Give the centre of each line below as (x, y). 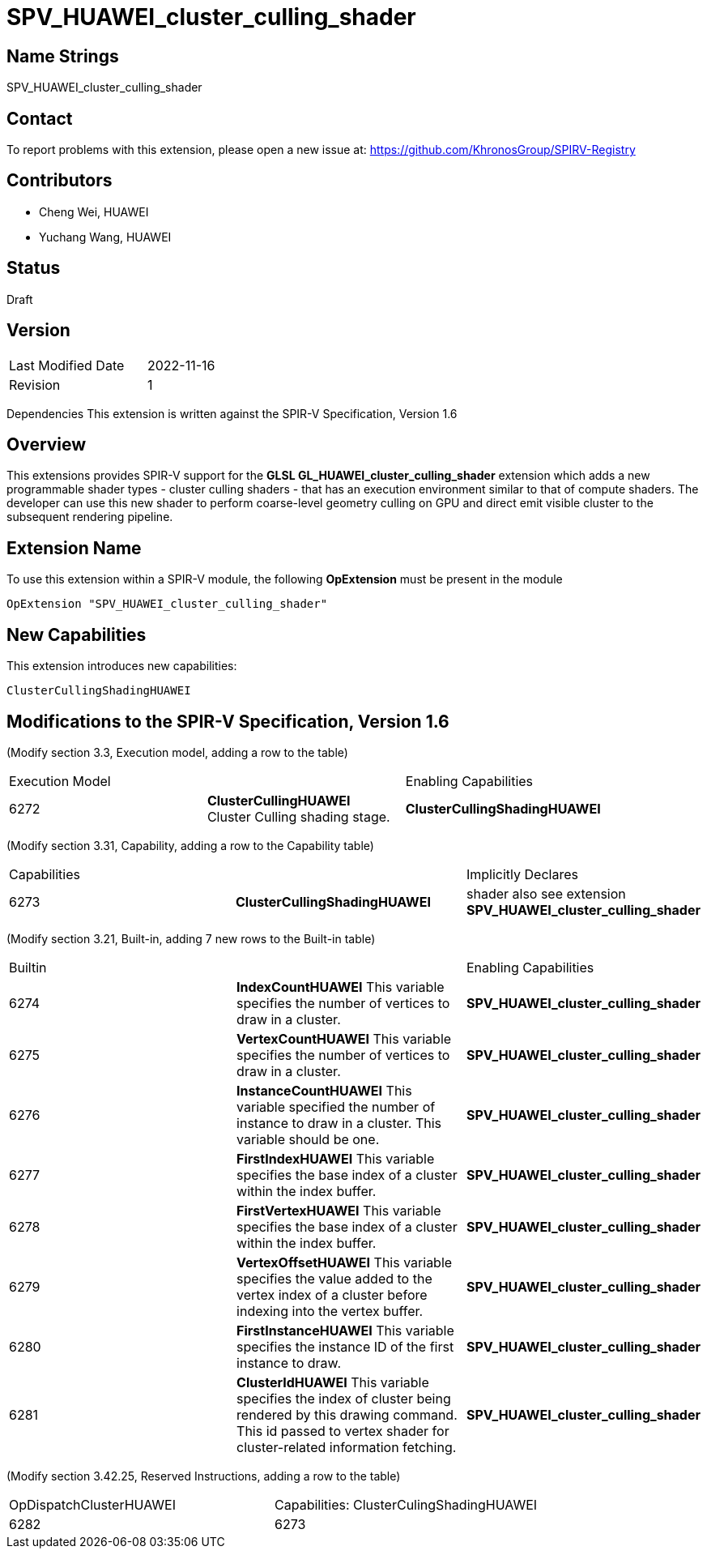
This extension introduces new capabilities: (122, 666)
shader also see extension (546, 893)
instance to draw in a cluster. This (339, 1123)
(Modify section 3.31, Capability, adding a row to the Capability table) (190, 845)
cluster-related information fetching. (347, 1447)
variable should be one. (308, 1139)
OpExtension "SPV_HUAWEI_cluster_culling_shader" (167, 604)
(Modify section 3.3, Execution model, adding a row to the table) (177, 752)
